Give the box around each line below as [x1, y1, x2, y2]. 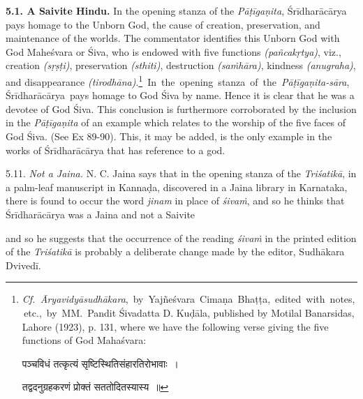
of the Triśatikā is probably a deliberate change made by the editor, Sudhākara [6, 244, 345, 259]
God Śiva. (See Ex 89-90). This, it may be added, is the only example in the [6, 129, 332, 143]
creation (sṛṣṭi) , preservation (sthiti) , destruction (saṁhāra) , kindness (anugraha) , [6, 58, 356, 73]
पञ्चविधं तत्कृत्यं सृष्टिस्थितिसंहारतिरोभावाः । [22, 356, 179, 370]
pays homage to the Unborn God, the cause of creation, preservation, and [6, 17, 320, 31]
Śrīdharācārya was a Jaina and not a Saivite [6, 206, 195, 221]
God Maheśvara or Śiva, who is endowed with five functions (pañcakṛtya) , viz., [6, 44, 341, 59]
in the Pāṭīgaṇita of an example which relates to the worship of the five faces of [6, 115, 346, 130]
